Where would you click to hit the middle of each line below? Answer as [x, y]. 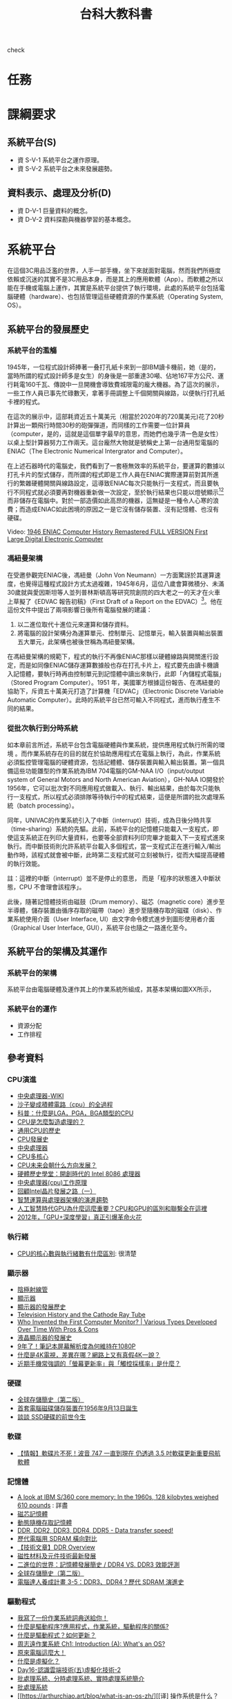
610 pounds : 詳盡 [42, 1505]
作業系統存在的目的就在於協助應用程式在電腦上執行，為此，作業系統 [124, 753]
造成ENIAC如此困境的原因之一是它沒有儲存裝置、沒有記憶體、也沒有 [122, 509]
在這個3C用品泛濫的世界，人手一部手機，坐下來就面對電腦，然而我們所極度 [114, 270]
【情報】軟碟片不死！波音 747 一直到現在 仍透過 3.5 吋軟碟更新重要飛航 [119, 1453]
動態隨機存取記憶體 [45, 1522]
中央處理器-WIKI [40, 1096]
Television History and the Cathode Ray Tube [81, 1314]
